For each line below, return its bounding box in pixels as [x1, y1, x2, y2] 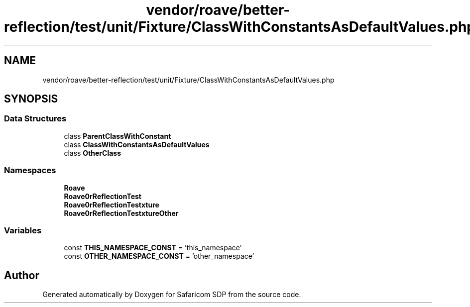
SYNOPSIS [4, 93, 58, 105]
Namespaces [4, 165, 56, 176]
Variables [4, 225, 42, 235]
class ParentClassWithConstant [64, 131, 171, 140]
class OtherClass [64, 148, 121, 157]
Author [4, 269, 39, 282]
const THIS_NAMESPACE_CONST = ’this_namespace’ [64, 243, 242, 252]
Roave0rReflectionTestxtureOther [64, 208, 179, 217]
